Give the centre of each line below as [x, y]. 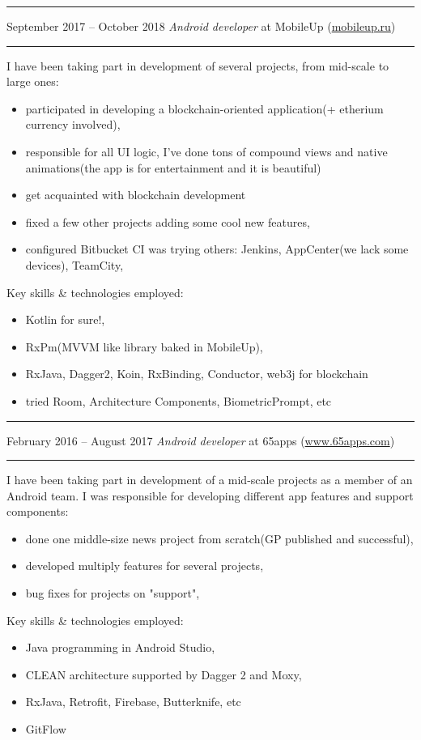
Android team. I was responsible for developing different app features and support [210, 495]
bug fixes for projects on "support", [113, 593]
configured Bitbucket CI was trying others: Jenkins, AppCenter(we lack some [217, 249]
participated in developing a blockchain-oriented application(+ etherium [204, 108]
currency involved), [73, 124]
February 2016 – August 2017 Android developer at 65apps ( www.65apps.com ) [201, 440]
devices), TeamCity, [74, 264]
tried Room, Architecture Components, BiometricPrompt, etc [179, 400]
